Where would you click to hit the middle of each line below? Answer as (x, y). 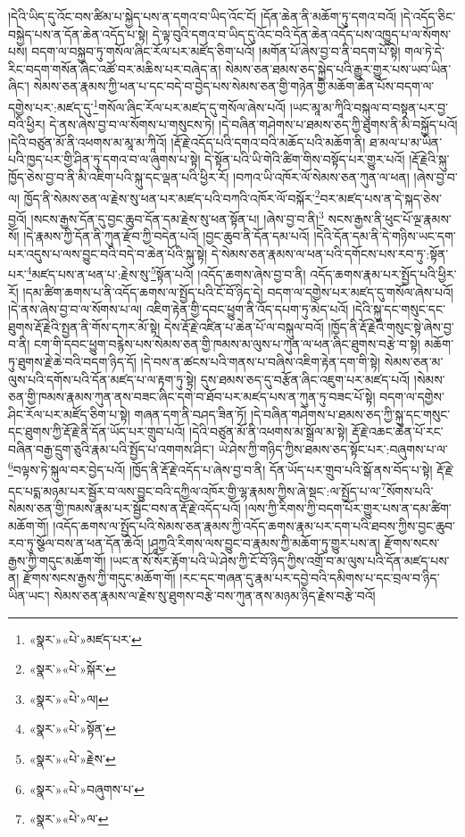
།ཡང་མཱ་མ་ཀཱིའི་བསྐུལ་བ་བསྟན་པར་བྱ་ (369, 107)
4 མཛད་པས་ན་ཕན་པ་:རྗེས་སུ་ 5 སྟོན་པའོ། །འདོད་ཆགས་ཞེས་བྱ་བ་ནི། (166, 273)
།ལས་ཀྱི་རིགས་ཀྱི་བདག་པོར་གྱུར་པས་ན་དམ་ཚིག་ (348, 507)
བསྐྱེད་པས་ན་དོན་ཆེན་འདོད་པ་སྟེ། (79, 33)
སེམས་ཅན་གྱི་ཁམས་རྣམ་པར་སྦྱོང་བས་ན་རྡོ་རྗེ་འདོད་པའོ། (125, 507)
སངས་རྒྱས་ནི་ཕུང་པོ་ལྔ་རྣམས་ (390, 218)
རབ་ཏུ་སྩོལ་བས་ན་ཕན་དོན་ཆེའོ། (76, 543)
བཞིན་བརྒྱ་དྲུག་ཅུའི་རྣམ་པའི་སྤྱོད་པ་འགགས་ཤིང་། (112, 448)
